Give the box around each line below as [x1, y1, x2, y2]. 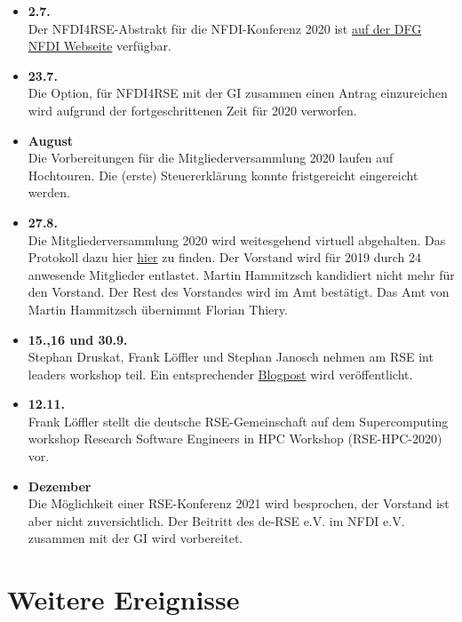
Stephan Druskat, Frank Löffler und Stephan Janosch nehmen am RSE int [28, 347, 434, 366]
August [28, 131, 74, 149]
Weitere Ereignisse [7, 581, 240, 618]
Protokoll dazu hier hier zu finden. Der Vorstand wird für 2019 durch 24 [28, 248, 422, 267]
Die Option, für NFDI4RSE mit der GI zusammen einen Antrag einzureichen [28, 84, 448, 102]
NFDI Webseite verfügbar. [28, 36, 171, 55]
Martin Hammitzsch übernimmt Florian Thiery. [28, 299, 288, 318]
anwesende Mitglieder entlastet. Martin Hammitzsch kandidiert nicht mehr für [28, 265, 455, 283]
